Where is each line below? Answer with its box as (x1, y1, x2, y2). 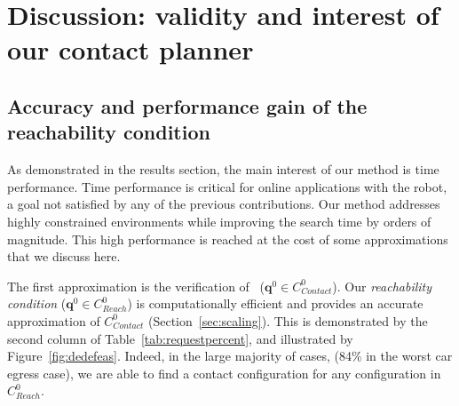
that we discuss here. (7, 247, 121, 266)
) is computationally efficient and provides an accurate (127, 294, 423, 313)
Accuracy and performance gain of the (7, 92, 368, 119)
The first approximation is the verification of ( (7, 276, 265, 295)
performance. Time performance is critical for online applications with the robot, (7, 177, 447, 195)
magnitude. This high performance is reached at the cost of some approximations (7, 229, 448, 248)
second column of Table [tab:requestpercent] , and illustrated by (7, 329, 353, 347)
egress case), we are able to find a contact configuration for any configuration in (7, 363, 441, 382)
